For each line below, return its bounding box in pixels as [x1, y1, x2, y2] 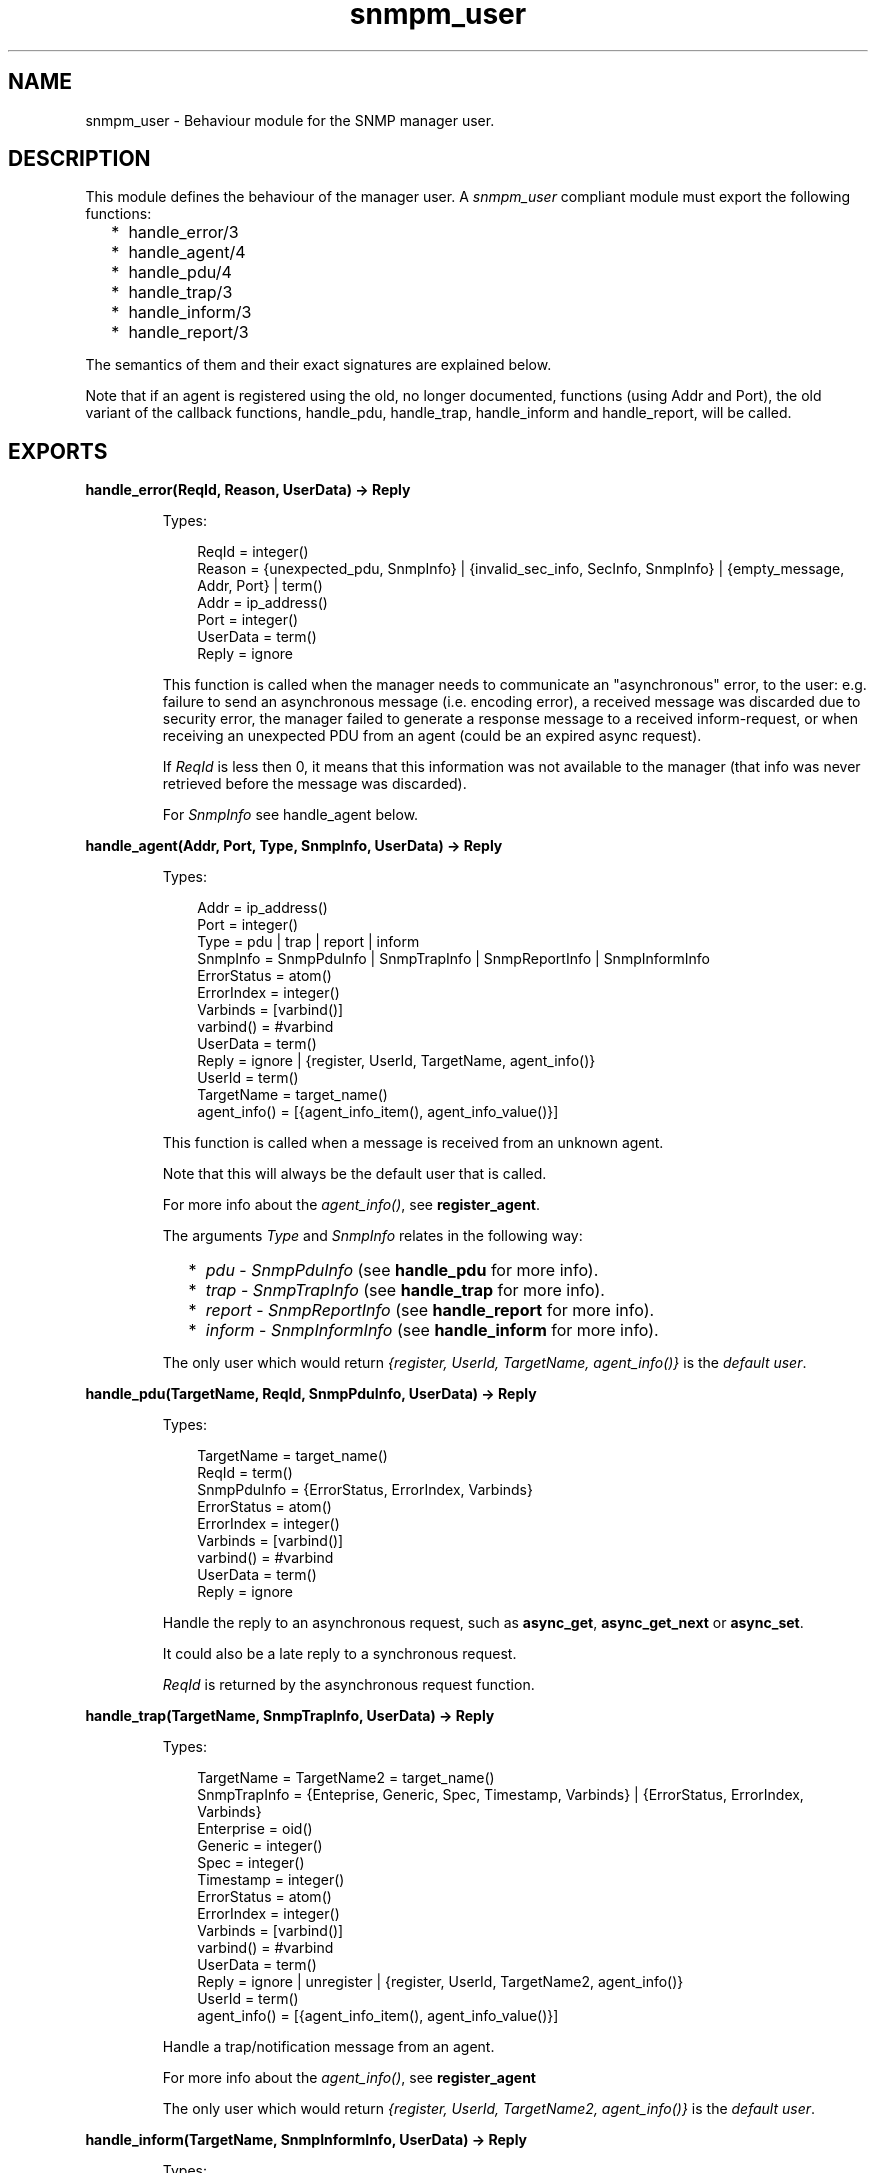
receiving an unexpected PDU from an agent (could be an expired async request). [162, 727, 702, 745]
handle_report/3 [128, 322, 249, 343]
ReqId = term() [197, 1464, 293, 1482]
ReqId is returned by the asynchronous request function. [162, 1676, 535, 1694]
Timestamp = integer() [197, 1871, 345, 1889]
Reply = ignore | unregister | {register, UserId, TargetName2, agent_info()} [197, 1973, 684, 1991]
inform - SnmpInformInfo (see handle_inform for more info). [205, 1320, 659, 1341]
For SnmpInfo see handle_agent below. [162, 806, 419, 824]
